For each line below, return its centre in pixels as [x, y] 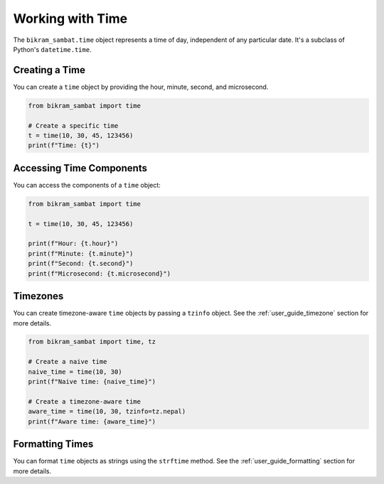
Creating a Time [49, 70]
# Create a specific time [73, 125]
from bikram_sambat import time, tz [92, 342]
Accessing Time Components [80, 168]
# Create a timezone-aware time [85, 401]
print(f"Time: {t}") [64, 145]
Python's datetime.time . [52, 49]
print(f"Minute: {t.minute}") [81, 253]
